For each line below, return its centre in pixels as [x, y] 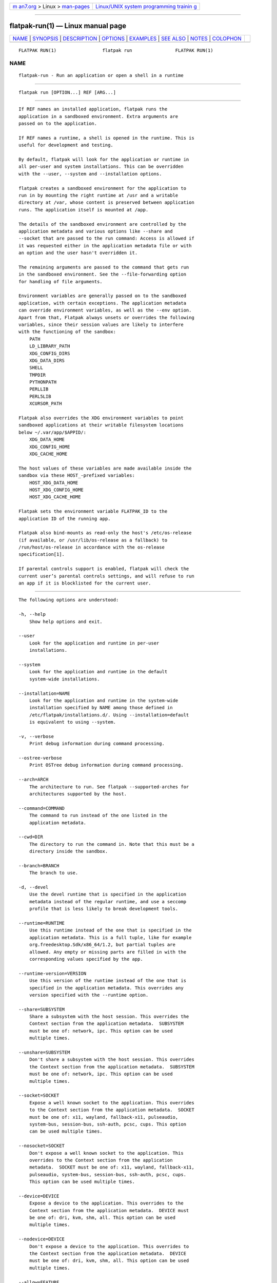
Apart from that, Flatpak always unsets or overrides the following [106, 317]
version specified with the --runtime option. [89, 995]
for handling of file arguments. [61, 281]
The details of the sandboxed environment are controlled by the [103, 224]
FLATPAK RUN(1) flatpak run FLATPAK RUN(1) [116, 50]
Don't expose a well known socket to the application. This [106, 1153]
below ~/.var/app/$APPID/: [53, 432]
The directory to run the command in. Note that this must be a [112, 844]
